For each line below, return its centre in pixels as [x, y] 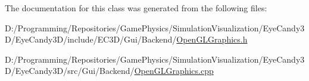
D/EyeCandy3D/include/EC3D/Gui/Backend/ [91, 39]
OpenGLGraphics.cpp [174, 71]
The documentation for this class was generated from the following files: [136, 8]
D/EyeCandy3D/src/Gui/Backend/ [70, 71]
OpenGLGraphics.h [212, 39]
